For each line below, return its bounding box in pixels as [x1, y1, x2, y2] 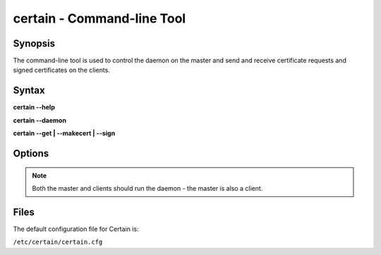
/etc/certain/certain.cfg [13, 238, 103, 247]
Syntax [13, 85, 45, 97]
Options [13, 147, 49, 159]
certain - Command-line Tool [13, 11, 186, 26]
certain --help [13, 103, 56, 112]
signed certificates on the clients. [13, 66, 111, 74]
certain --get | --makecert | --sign [13, 129, 116, 138]
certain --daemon [13, 116, 67, 124]
